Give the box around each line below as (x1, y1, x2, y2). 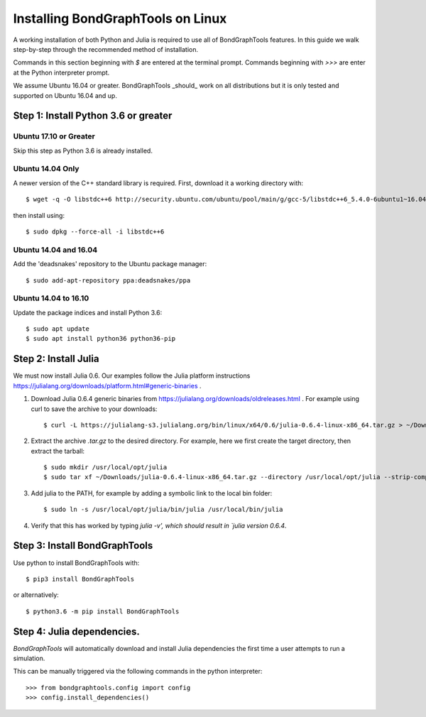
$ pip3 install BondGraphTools (26, 575, 135, 583)
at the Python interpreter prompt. (13, 68, 110, 77)
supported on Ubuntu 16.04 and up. (13, 91, 117, 99)
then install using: (13, 211, 65, 219)
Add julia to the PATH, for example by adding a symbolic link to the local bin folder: (31, 488, 273, 497)
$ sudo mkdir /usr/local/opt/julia (43, 464, 168, 471)
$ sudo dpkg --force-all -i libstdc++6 (26, 227, 165, 236)
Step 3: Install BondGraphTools (13, 540, 153, 552)
